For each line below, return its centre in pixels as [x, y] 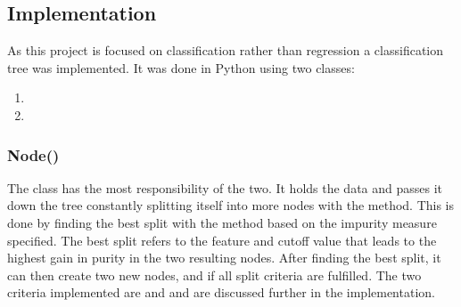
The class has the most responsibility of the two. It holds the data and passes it [225, 187]
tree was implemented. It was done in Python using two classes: [181, 67]
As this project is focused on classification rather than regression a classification [226, 50]
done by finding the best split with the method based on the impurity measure [222, 222]
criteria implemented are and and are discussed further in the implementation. [221, 292]
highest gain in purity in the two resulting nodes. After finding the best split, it [224, 258]
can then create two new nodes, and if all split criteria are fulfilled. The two [214, 275]
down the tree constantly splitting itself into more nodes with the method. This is [231, 205]
